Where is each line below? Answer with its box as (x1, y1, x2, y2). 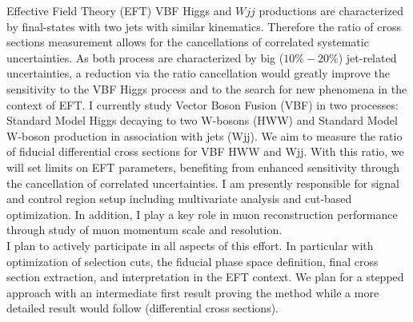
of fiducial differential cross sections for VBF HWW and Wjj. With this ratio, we (6, 143, 404, 160)
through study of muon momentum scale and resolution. (6, 221, 283, 238)
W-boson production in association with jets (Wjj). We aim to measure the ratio (6, 127, 403, 144)
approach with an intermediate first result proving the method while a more (6, 284, 379, 300)
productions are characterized (259, 2, 404, 18)
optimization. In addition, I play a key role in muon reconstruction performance (6, 205, 398, 222)
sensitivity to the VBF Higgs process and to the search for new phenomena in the (6, 80, 407, 97)
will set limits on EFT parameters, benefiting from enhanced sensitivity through (6, 158, 399, 175)
